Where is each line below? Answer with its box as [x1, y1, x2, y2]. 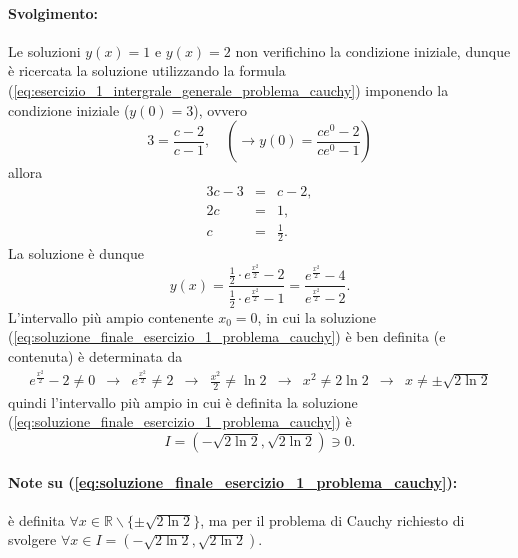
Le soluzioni [8, 40, 81, 61]
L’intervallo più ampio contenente [8, 306, 214, 327]
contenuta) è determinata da [8, 345, 183, 366]
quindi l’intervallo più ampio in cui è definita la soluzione [8, 391, 358, 412]
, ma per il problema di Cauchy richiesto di [200, 509, 465, 530]
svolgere [8, 529, 57, 550]
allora [8, 162, 43, 183]
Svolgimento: [8, 2, 99, 23]
